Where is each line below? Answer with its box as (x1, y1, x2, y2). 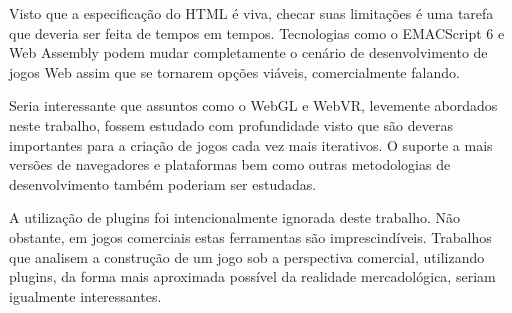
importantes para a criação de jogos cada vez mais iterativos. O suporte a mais (9, 134, 493, 155)
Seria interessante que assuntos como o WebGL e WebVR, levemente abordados (9, 95, 498, 116)
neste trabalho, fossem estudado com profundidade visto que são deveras (9, 114, 453, 135)
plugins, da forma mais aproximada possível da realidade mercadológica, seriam (9, 266, 496, 287)
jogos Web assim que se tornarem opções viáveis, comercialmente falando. (9, 61, 460, 82)
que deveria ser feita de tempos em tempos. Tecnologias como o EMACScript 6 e (9, 22, 505, 43)
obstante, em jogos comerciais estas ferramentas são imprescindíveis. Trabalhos (9, 226, 492, 247)
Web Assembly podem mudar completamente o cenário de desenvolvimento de (9, 42, 488, 63)
